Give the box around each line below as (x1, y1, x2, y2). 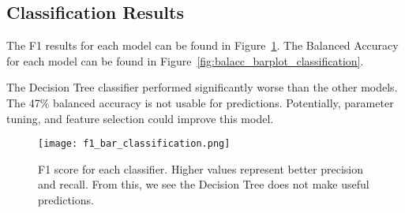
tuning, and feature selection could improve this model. (6, 110, 274, 126)
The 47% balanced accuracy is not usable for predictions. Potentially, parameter (6, 94, 394, 110)
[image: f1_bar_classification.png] (38, 138, 231, 150)
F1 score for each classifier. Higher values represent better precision (38, 160, 363, 177)
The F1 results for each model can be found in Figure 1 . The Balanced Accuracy (6, 37, 399, 54)
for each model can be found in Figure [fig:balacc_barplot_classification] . (6, 52, 364, 69)
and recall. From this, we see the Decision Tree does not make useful (38, 176, 369, 192)
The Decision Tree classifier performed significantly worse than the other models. (6, 79, 398, 95)
